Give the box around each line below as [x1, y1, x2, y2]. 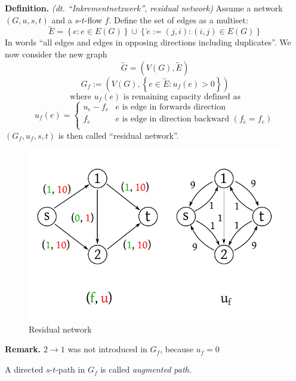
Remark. [5, 343, 41, 355]
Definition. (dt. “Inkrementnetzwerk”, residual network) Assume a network [5, 2, 283, 14]
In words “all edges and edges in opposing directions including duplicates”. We [5, 36, 291, 48]
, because [160, 343, 193, 355]
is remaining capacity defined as [123, 92, 240, 101]
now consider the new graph [5, 48, 107, 60]
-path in [55, 363, 85, 376]
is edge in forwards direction [122, 102, 226, 111]
